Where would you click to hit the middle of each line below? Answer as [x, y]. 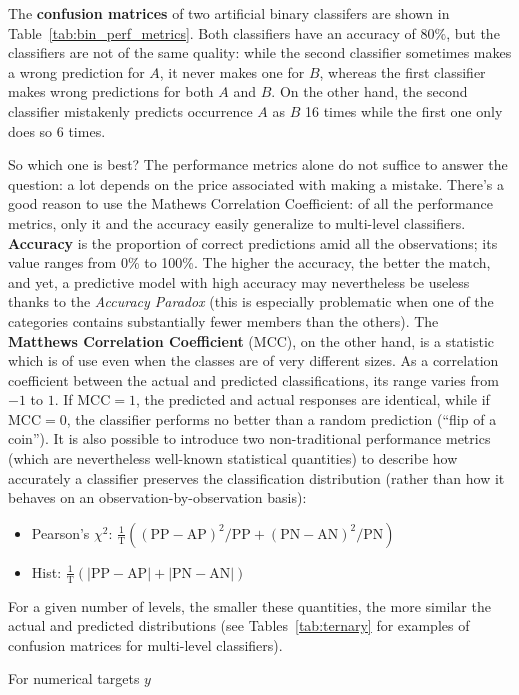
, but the [473, 32]
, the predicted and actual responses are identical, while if [312, 399]
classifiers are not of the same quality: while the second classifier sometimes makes [260, 52]
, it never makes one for [232, 71]
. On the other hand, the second [369, 91]
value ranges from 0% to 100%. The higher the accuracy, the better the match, [249, 262]
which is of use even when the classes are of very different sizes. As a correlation [253, 360]
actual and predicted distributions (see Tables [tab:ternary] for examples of [239, 625]
